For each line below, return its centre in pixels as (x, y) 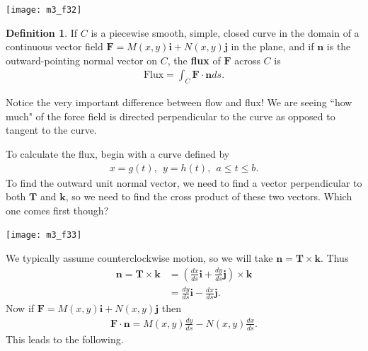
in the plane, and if (272, 46)
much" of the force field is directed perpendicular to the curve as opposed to (171, 116)
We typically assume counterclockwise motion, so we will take (139, 258)
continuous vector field (54, 46)
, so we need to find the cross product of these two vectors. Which (209, 196)
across (247, 60)
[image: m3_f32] (44, 10)
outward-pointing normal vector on (82, 60)
